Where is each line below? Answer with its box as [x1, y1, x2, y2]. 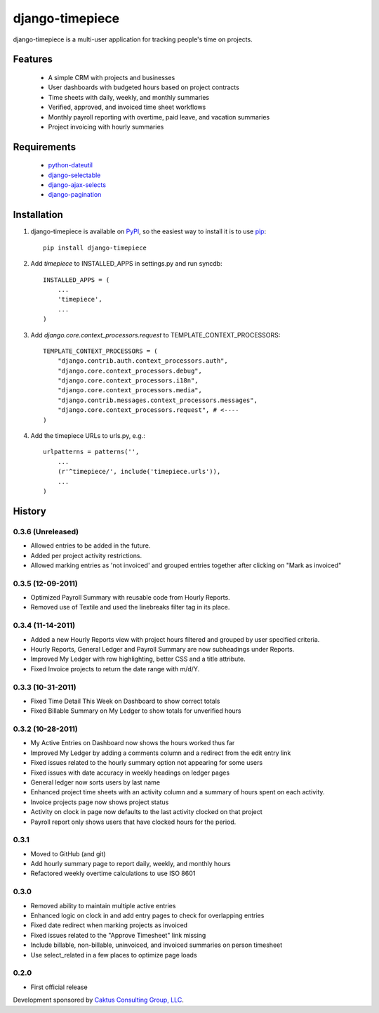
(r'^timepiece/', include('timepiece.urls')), [57, 467, 221, 476]
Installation [13, 209, 63, 221]
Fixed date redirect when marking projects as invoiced [30, 921, 188, 929]
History [13, 505, 47, 517]
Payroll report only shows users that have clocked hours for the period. [30, 818, 237, 826]
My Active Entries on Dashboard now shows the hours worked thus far [30, 739, 235, 747]
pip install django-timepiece [43, 243, 147, 252]
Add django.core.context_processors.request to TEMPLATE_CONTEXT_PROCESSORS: [30, 330, 281, 339]
